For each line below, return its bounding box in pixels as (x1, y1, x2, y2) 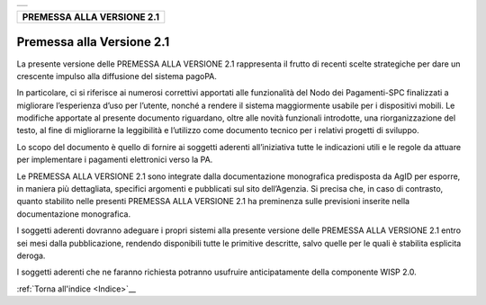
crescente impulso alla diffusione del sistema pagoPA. (16, 70, 218, 81)
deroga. (16, 250, 46, 261)
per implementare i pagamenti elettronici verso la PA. (16, 154, 213, 166)
